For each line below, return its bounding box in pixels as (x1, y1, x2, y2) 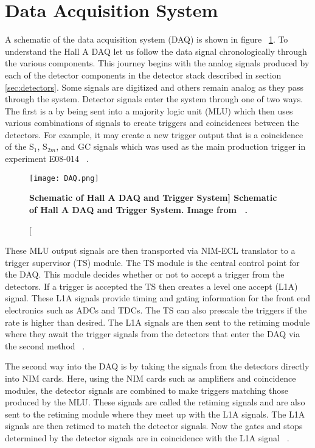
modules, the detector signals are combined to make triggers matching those (5, 383, 288, 396)
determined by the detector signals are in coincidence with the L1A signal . (5, 432, 289, 444)
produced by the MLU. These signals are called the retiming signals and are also (5, 396, 305, 408)
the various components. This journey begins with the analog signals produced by (5, 57, 310, 69)
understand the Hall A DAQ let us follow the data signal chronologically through (5, 44, 307, 57)
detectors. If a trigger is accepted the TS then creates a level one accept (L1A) (5, 279, 298, 292)
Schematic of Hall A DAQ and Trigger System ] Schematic (29, 191, 277, 204)
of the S (5, 140, 34, 153)
